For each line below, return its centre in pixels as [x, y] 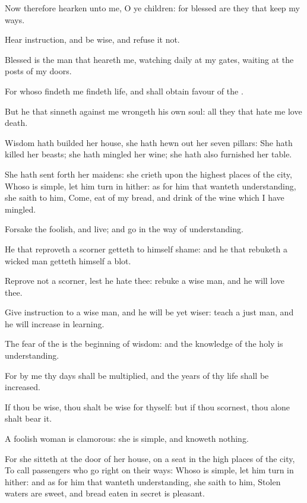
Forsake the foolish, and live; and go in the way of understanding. [124, 229]
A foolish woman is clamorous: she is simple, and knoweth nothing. [127, 439]
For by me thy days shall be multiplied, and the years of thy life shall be [137, 375]
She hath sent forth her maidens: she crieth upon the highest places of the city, [148, 174]
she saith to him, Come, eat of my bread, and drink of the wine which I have [145, 197]
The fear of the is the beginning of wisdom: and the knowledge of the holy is [144, 344]
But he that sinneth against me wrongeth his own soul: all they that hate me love [153, 111]
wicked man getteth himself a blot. [68, 260]
